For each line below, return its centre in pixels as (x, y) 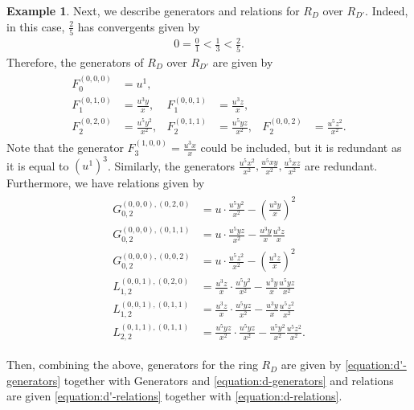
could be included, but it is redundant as (301, 148)
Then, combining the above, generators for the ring (132, 365)
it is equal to (38, 165)
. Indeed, (387, 10)
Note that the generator (65, 148)
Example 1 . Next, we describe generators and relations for (153, 10)
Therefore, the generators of (75, 61)
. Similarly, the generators (171, 165)
